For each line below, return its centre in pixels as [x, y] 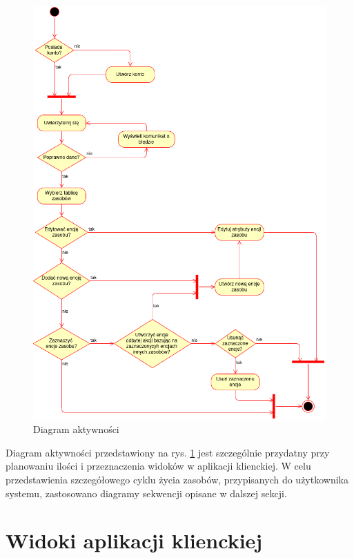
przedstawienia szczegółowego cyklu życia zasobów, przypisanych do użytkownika [177, 480]
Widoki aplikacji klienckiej [134, 540]
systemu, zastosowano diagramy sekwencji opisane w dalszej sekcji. [146, 493]
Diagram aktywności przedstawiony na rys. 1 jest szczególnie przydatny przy [168, 452]
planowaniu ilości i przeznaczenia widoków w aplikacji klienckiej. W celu [158, 466]
